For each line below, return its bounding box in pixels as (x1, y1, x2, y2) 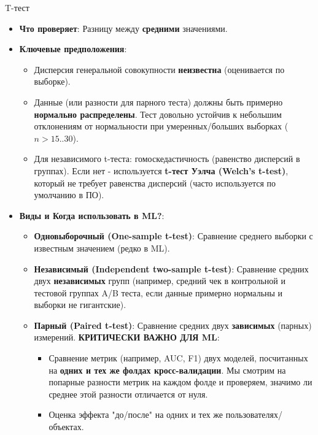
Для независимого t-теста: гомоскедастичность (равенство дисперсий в (34, 152, 300, 165)
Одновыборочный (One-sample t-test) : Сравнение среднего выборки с (34, 229, 313, 242)
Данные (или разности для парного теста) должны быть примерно (34, 95, 283, 108)
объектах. (48, 420, 84, 433)
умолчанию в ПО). (34, 188, 104, 201)
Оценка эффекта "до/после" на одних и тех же (48, 408, 223, 421)
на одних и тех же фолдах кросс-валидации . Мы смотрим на (48, 363, 286, 376)
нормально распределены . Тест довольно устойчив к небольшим (34, 107, 282, 120)
